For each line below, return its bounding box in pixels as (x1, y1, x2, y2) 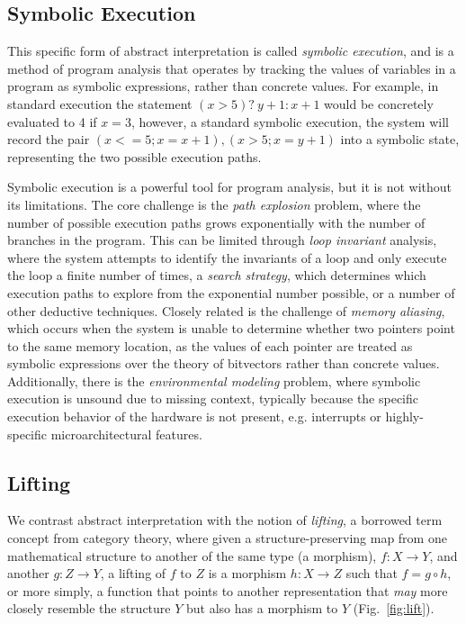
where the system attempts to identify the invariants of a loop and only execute (7, 248, 447, 267)
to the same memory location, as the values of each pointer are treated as (7, 336, 413, 355)
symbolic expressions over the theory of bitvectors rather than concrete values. (7, 354, 440, 373)
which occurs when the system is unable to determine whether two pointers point (7, 319, 455, 338)
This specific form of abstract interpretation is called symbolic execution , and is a (7, 41, 454, 60)
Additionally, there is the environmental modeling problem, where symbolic (7, 371, 421, 390)
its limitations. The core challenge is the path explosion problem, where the (7, 194, 421, 213)
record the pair (7, 130, 90, 149)
